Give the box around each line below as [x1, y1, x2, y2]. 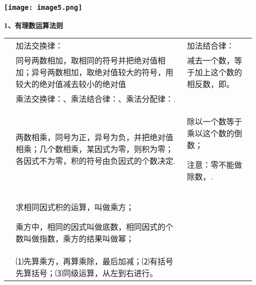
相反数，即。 [187, 78, 234, 90]
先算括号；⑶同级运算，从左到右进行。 [16, 267, 158, 279]
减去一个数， [187, 55, 234, 66]
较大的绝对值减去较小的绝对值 [16, 78, 127, 90]
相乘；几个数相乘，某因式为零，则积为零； [16, 143, 174, 155]
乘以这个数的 [187, 127, 234, 139]
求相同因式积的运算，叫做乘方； [16, 201, 134, 213]
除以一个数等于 [187, 116, 242, 127]
